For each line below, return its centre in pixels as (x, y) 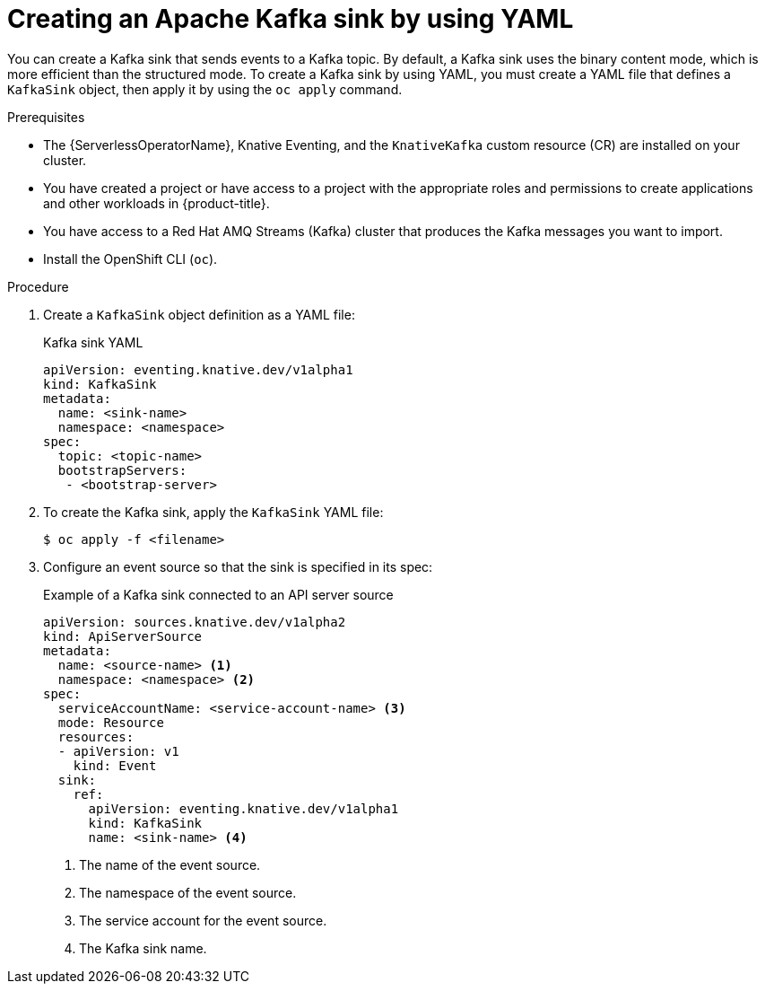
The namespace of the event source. (188, 892)
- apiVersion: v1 (118, 751)
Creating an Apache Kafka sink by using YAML (291, 19)
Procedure (38, 286)
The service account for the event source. (203, 920)
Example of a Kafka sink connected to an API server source (218, 594)
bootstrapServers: (122, 470)
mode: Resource (111, 722)
